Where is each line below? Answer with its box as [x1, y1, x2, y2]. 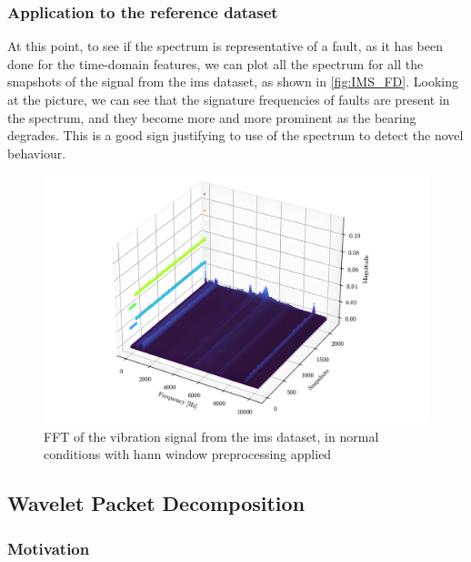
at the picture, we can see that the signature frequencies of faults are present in [7, 90, 450, 108]
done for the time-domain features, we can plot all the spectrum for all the [7, 54, 424, 73]
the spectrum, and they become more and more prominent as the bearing [7, 107, 416, 127]
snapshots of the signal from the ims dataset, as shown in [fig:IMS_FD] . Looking [7, 72, 458, 91]
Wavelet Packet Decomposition [7, 489, 306, 517]
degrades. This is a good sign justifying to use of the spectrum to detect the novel [7, 126, 464, 145]
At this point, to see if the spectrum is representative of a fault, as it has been [7, 36, 443, 56]
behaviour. [7, 143, 66, 162]
